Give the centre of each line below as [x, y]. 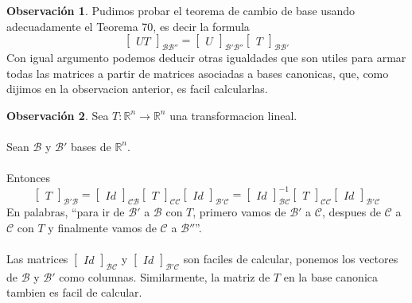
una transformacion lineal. [233, 115]
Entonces [29, 178]
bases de [91, 146]
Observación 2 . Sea [58, 115]
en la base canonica [330, 276]
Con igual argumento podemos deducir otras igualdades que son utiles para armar [206, 57]
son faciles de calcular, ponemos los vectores [291, 258]
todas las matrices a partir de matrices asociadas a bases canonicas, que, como [198, 73]
